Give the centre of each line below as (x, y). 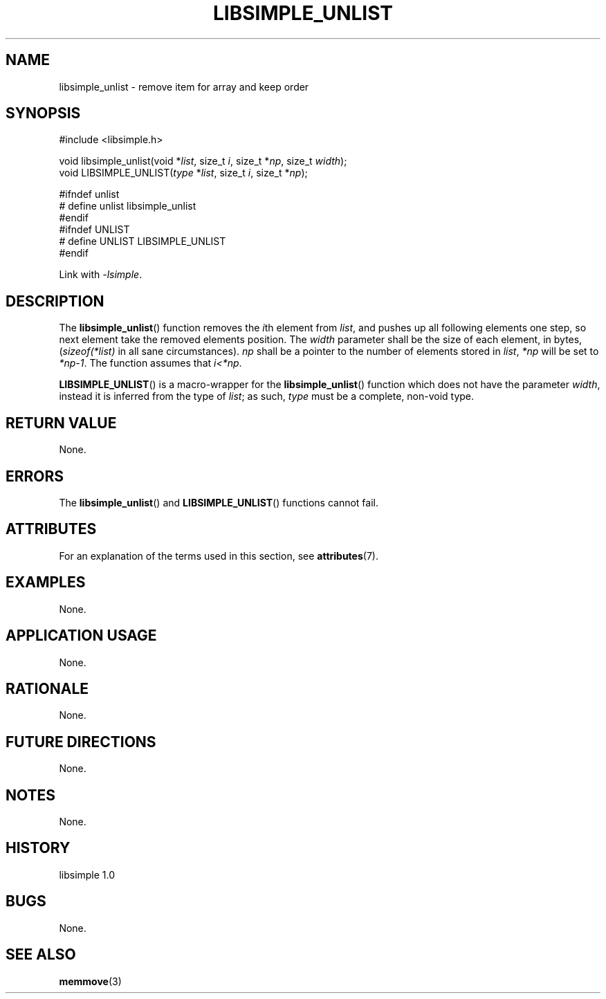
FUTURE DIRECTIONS (81, 742)
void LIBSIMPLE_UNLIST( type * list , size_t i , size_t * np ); (183, 173)
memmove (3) (90, 981)
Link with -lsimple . (101, 275)
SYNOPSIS (43, 113)
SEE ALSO (41, 955)
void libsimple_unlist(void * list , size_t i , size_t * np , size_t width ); (203, 161)
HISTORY (38, 848)
